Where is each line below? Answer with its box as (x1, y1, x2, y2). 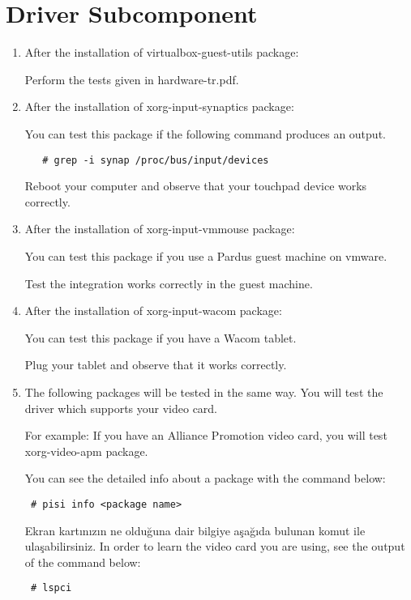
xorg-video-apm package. (24, 442, 148, 459)
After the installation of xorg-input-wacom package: (24, 302, 282, 319)
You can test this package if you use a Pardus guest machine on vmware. (24, 247, 387, 264)
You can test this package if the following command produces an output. (24, 125, 386, 142)
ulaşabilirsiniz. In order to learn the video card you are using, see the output (24, 538, 405, 555)
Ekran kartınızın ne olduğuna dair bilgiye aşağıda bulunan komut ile (24, 521, 366, 538)
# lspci (30, 582, 72, 594)
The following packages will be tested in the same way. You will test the (24, 383, 383, 400)
